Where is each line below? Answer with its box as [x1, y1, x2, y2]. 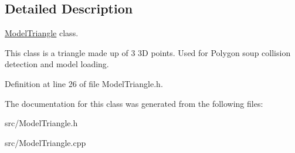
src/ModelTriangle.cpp [5, 136, 86, 148]
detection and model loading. [5, 58, 109, 70]
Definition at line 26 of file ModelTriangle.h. [5, 77, 163, 89]
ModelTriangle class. [5, 27, 79, 39]
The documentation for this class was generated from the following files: [5, 97, 263, 109]
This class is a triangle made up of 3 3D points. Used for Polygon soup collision [5, 46, 291, 58]
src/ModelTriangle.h [5, 117, 78, 129]
